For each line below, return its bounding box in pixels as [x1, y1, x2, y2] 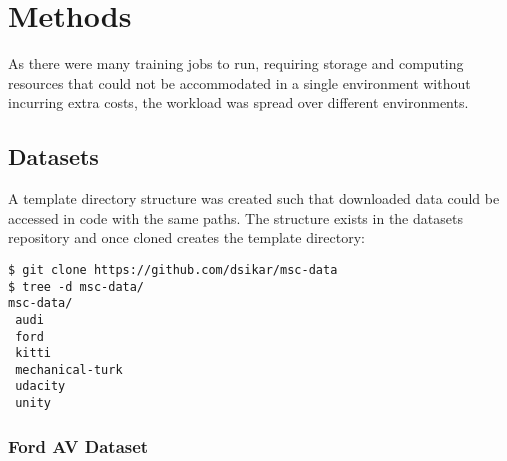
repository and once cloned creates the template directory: [8, 227, 365, 248]
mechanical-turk [15, 362, 123, 377]
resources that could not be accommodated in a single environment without [8, 72, 471, 93]
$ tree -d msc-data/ [8, 279, 145, 294]
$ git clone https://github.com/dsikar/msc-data [8, 262, 338, 277]
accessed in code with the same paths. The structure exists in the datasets [8, 207, 463, 228]
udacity [15, 379, 66, 394]
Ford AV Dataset [8, 433, 149, 458]
